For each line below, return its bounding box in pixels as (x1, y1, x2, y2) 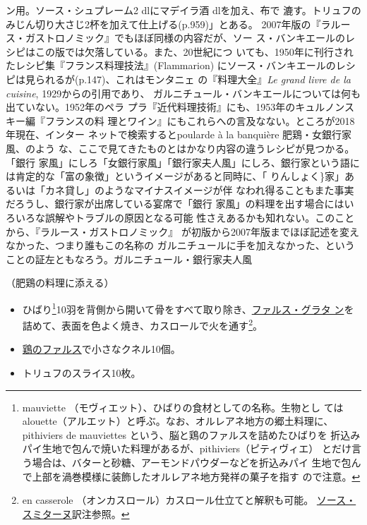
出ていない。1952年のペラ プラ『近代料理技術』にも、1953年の (6, 99, 296, 114)
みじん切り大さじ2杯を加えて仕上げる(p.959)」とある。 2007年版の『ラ (6, 16, 331, 31)
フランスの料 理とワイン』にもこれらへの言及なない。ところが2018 (44, 113, 355, 128)
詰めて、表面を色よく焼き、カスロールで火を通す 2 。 (22, 316, 263, 332)
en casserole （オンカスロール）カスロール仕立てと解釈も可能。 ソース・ (22, 493, 356, 507)
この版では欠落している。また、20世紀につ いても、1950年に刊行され (35, 44, 354, 59)
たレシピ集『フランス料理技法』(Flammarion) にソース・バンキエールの (6, 58, 336, 73)
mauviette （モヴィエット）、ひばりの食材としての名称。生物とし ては (22, 399, 344, 414)
